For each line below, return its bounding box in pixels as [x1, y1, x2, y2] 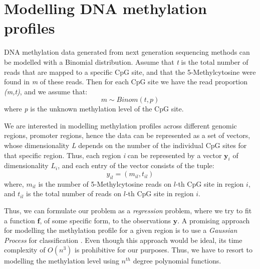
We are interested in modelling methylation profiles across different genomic [4, 120, 237, 130]
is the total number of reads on [26, 188, 122, 199]
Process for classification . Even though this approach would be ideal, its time [4, 234, 242, 245]
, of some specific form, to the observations [40, 215, 171, 225]
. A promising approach [177, 215, 250, 225]
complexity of [4, 244, 46, 255]
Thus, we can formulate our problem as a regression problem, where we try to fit [4, 205, 252, 216]
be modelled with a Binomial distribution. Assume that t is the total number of [4, 56, 248, 67]
